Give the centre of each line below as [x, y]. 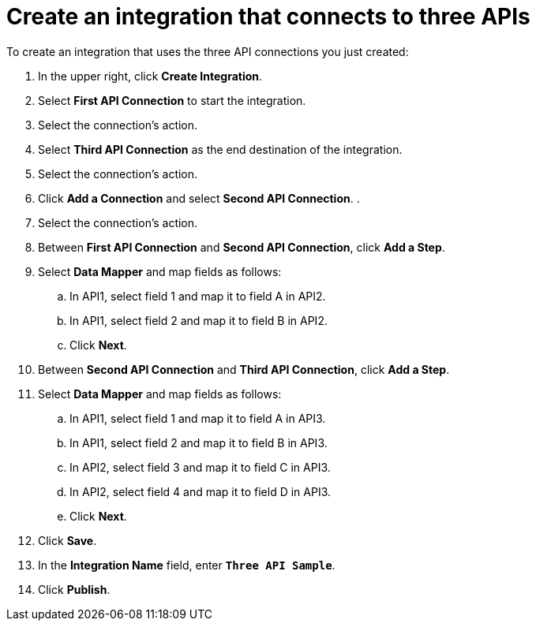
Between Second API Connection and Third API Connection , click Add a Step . [244, 369]
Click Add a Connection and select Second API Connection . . [199, 198]
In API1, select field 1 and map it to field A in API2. [198, 296]
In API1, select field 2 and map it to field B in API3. [199, 442]
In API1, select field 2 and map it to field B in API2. [199, 320]
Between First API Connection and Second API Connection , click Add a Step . [242, 247]
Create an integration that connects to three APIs [268, 17]
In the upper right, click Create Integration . [150, 76]
